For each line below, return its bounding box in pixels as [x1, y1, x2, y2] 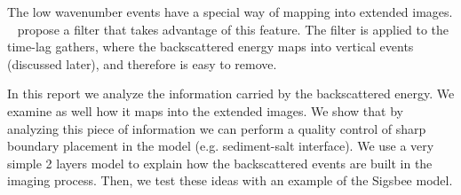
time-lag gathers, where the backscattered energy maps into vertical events [7, 37, 414, 56]
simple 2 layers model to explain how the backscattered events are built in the [7, 153, 433, 172]
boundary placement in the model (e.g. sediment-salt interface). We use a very [7, 136, 434, 155]
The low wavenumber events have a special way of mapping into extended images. [7, 3, 453, 20]
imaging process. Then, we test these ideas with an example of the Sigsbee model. [7, 171, 453, 190]
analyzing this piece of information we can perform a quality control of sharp [7, 119, 426, 137]
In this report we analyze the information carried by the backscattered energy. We [7, 84, 455, 103]
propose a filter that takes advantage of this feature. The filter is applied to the [17, 19, 449, 38]
